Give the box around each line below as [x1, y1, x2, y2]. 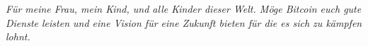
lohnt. [6, 29, 30, 44]
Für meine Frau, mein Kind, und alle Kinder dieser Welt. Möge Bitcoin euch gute [6, 1, 362, 16]
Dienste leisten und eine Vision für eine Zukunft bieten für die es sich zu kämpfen [6, 15, 362, 30]
